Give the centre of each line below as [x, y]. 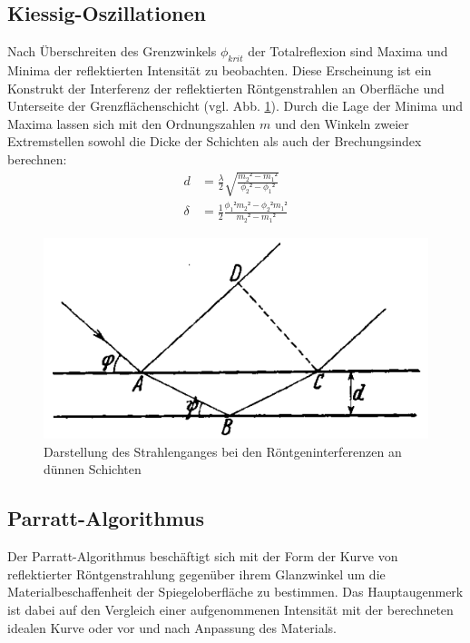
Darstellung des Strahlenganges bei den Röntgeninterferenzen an [223, 451]
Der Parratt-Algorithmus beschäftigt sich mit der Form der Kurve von [203, 556]
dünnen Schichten [93, 469]
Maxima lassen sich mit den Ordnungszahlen [132, 123]
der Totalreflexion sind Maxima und [348, 51]
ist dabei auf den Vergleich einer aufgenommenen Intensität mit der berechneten [230, 610]
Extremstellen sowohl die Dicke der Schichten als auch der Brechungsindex [215, 141]
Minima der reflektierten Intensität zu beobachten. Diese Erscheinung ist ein [220, 70]
